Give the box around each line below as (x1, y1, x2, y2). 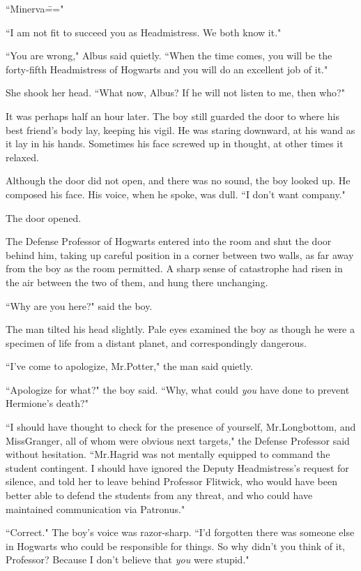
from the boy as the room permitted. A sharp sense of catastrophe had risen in (6, 261, 343, 276)
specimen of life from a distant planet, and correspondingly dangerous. (6, 335, 307, 350)
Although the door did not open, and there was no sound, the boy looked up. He (6, 173, 351, 188)
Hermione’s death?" (6, 396, 89, 410)
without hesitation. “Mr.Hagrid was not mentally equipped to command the (6, 447, 330, 461)
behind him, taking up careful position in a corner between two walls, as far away (6, 247, 354, 262)
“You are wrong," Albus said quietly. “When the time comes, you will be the (6, 48, 332, 63)
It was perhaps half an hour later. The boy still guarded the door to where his (6, 108, 339, 123)
